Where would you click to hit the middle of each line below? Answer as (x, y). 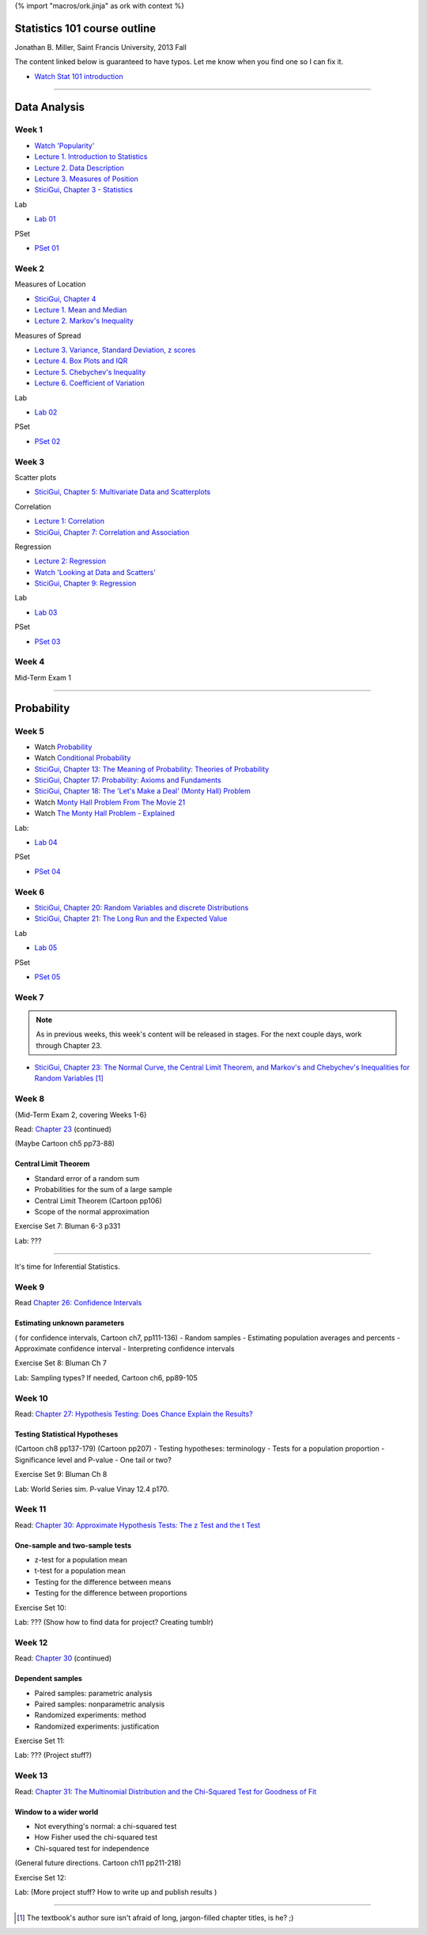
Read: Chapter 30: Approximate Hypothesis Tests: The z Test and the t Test (138, 1525)
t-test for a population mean (80, 1571)
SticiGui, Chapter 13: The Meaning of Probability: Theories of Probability (152, 769)
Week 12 (31, 1642)
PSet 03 (47, 642)
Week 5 (30, 731)
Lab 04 (46, 843)
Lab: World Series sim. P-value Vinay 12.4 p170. (92, 1489)
